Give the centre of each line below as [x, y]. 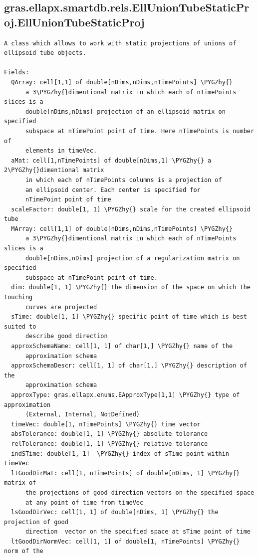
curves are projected [61, 307]
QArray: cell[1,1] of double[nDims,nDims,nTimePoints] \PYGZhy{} [122, 82]
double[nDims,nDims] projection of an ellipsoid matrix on [125, 111]
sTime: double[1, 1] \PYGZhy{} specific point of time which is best [129, 317]
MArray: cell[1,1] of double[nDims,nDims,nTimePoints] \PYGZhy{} [122, 229]
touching [18, 297]
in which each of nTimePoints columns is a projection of [124, 180]
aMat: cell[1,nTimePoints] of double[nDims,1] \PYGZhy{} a [111, 160]
